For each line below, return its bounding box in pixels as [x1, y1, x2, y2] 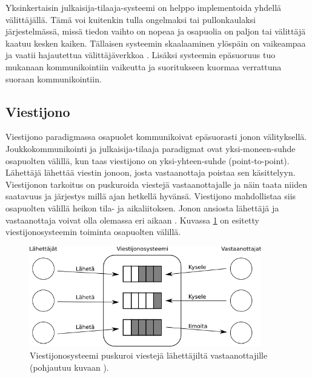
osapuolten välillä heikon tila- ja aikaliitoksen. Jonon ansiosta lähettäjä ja [5, 201, 279, 214]
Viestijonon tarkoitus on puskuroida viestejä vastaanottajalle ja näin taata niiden [5, 177, 307, 190]
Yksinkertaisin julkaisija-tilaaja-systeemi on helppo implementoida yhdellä [5, 1, 282, 13]
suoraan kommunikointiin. [5, 72, 102, 85]
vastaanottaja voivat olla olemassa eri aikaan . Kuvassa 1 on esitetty [5, 213, 259, 226]
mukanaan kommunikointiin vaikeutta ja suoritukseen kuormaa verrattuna [5, 60, 282, 73]
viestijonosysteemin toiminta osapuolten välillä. [5, 225, 181, 238]
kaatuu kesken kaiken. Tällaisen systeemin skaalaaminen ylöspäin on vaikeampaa [5, 36, 306, 49]
